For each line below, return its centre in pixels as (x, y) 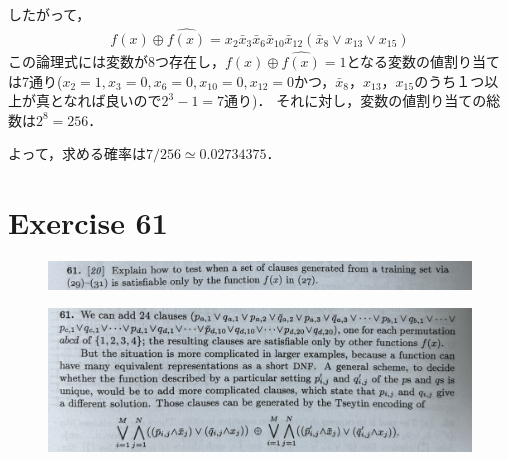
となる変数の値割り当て (423, 61)
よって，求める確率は (77, 153)
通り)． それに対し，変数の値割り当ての (355, 100)
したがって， (49, 14)
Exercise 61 (88, 222)
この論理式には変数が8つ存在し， (116, 61)
